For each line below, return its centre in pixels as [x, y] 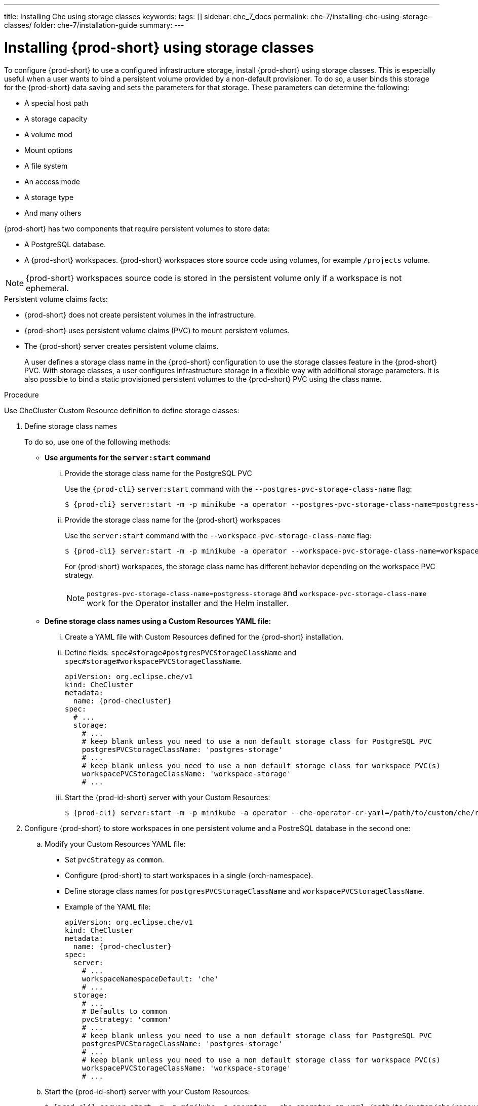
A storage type [49, 197]
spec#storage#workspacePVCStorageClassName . [153, 661]
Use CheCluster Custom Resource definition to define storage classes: [122, 410]
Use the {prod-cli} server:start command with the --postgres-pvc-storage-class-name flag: [238, 489]
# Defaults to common [125, 1011]
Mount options [49, 150]
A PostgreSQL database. [65, 244]
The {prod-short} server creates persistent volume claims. [122, 346]
